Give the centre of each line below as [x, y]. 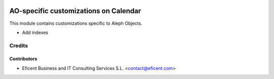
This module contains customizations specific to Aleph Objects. [76, 23]
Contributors [23, 59]
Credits [19, 46]
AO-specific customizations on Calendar [75, 11]
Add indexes [35, 32]
